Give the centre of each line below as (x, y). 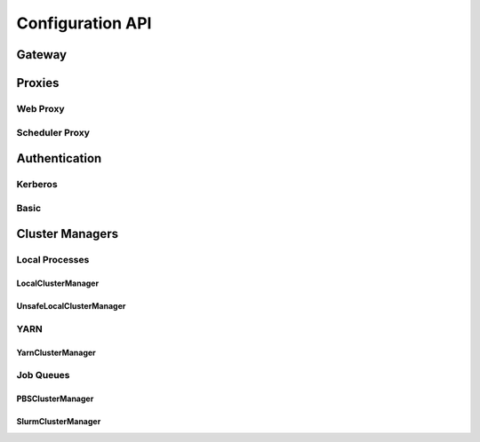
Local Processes (53, 260)
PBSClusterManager (55, 399)
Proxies (38, 83)
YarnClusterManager (56, 352)
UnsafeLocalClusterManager (71, 306)
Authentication (59, 158)
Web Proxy (40, 108)
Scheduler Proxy (53, 132)
